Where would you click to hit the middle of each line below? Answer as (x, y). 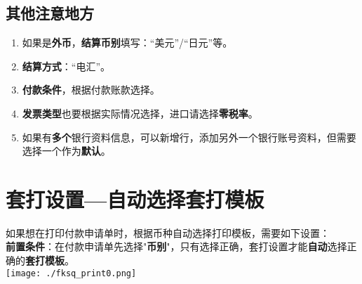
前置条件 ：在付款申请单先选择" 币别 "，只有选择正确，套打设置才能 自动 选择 (176, 246)
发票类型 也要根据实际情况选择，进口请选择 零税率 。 (140, 113)
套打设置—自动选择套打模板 (135, 199)
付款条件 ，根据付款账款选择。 (91, 90)
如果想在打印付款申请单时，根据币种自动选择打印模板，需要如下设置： (168, 232)
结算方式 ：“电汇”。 (66, 66)
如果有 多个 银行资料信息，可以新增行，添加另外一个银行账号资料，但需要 (189, 137)
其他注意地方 (50, 13)
